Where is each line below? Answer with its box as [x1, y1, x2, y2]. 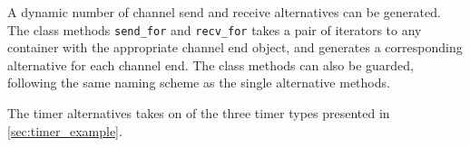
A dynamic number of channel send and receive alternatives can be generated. [7, 3, 441, 21]
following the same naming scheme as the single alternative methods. [7, 73, 390, 92]
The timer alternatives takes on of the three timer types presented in [7, 104, 390, 123]
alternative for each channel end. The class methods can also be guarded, [7, 55, 415, 74]
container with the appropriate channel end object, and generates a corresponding [7, 38, 463, 57]
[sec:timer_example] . [7, 121, 122, 140]
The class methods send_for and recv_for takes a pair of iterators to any [7, 20, 422, 39]
